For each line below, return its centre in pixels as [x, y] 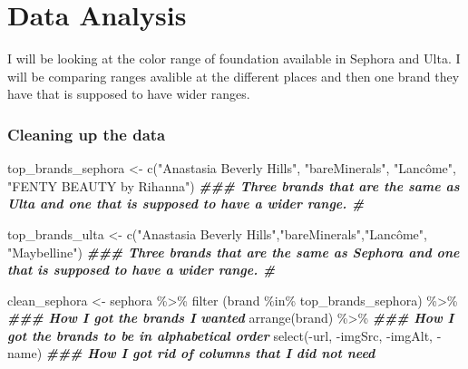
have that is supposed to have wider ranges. [129, 94]
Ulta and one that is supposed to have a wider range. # [186, 204]
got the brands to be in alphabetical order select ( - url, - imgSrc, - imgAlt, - [224, 335]
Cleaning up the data [87, 134]
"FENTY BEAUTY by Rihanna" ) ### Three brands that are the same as [234, 185]
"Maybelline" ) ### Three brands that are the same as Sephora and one [234, 252]
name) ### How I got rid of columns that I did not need [191, 353]
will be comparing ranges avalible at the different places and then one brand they [234, 76]
